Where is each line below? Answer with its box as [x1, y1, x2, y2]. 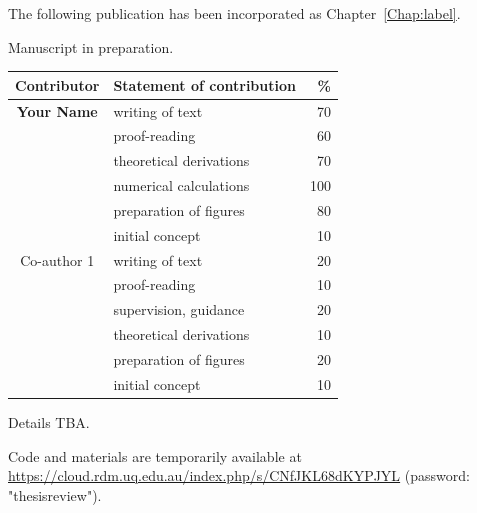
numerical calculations [113, 175, 250, 196]
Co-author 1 [20, 249, 95, 270]
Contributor [15, 74, 100, 95]
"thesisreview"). [8, 484, 102, 505]
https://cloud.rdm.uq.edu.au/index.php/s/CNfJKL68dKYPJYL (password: [8, 465, 470, 486]
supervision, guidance [113, 299, 245, 320]
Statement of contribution [113, 74, 296, 95]
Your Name [16, 100, 98, 121]
